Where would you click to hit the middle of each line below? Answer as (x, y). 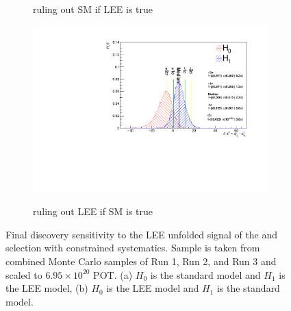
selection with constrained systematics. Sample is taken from (133, 248)
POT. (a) (113, 274)
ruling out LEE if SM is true (93, 211)
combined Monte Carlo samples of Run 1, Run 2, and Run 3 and (141, 261)
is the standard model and (205, 274)
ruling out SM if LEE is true (93, 9)
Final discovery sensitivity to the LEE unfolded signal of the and (142, 234)
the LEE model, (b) (47, 288)
